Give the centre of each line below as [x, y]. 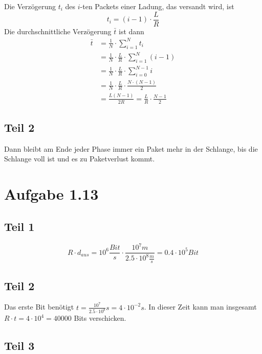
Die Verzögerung [30, 6]
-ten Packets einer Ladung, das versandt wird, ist [157, 6]
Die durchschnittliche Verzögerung [58, 31]
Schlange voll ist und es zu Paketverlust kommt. [80, 159]
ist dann [132, 31]
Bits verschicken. [100, 318]
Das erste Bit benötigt [39, 307]
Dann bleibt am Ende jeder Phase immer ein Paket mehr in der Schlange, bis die [131, 148]
